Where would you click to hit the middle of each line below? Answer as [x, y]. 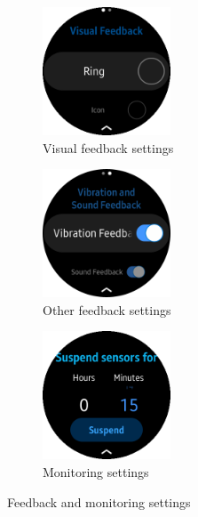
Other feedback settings [107, 309]
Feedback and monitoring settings [99, 501]
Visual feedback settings [108, 147]
